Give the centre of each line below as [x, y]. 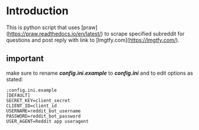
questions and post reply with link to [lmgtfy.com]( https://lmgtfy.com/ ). [93, 40]
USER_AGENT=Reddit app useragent [48, 121]
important [25, 58]
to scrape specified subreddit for [145, 33]
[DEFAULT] [18, 95]
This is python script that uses [43, 27]
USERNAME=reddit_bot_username [44, 111]
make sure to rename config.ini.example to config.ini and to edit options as [99, 73]
